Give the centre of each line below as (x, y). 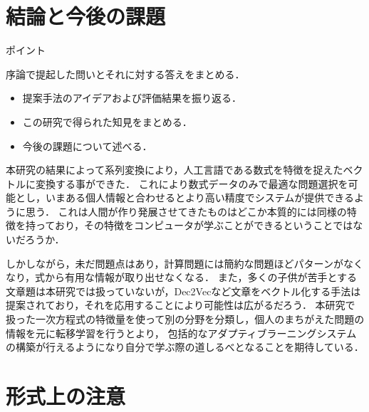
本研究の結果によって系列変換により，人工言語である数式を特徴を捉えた (175, 170)
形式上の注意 (66, 396)
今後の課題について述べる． (87, 146)
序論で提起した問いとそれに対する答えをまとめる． (125, 74)
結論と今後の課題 (86, 16)
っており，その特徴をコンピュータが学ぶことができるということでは (194, 225)
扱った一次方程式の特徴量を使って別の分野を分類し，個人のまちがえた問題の (185, 319)
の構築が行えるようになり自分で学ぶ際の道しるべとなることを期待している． (185, 347)
